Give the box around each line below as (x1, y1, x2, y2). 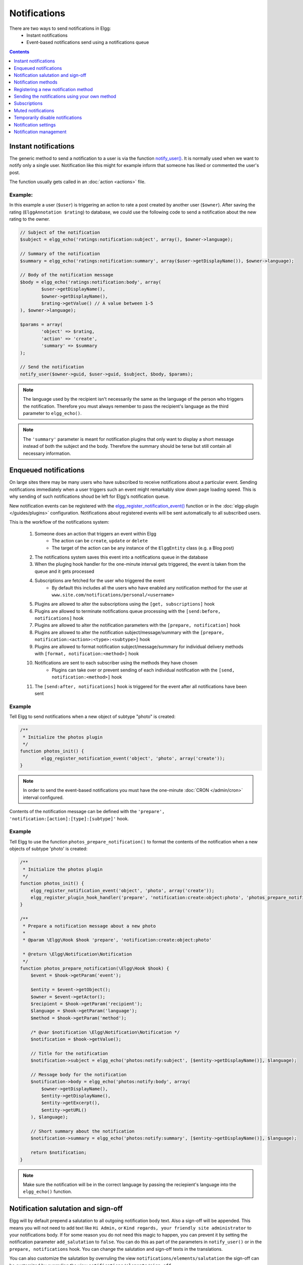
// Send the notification (20, 364, 84, 370)
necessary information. (23, 450, 71, 456)
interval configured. (23, 794, 64, 800)
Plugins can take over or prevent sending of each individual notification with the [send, (52, 667, 235, 673)
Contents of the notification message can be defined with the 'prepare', (9, 809, 165, 815)
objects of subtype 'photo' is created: (9, 846, 88, 852)
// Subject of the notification (20, 230, 100, 235)
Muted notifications (14, 107, 55, 113)
